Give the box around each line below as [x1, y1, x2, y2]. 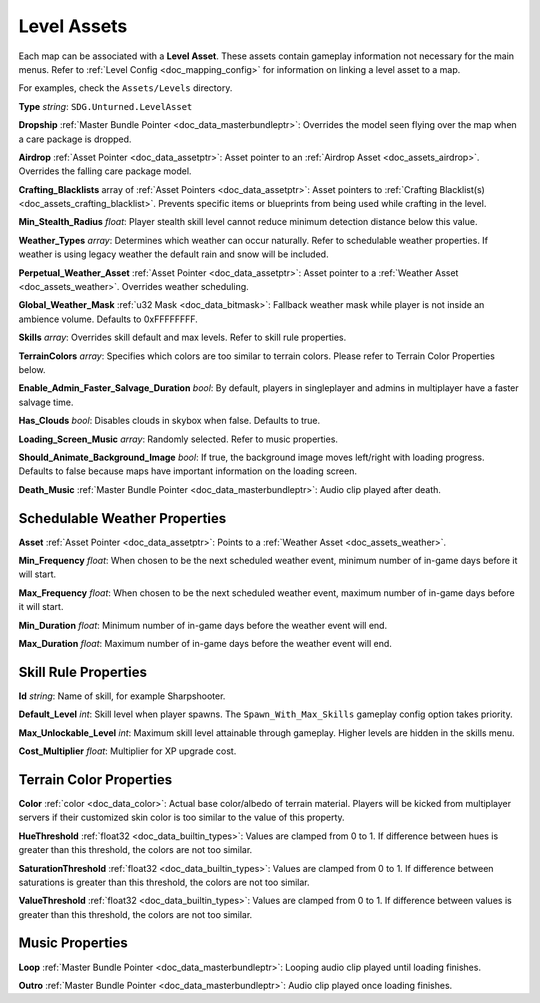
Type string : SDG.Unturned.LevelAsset [18, 100, 193, 112]
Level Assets [18, 15, 128, 37]
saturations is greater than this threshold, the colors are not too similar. [18, 876, 310, 888]
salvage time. [18, 396, 74, 408]
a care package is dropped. [18, 133, 132, 145]
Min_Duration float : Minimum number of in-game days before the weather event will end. [18, 619, 388, 631]
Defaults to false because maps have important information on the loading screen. [18, 465, 357, 477]
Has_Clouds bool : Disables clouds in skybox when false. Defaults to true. [18, 415, 321, 427]
